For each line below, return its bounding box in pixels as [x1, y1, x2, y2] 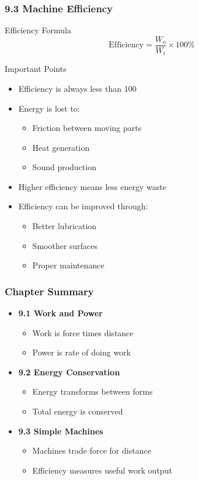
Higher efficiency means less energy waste [18, 180, 166, 192]
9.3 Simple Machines [18, 424, 103, 437]
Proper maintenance [32, 259, 104, 271]
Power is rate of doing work [32, 346, 131, 358]
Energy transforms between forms [32, 385, 153, 398]
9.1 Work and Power [18, 307, 103, 319]
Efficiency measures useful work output [32, 464, 172, 476]
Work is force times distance [32, 326, 134, 339]
